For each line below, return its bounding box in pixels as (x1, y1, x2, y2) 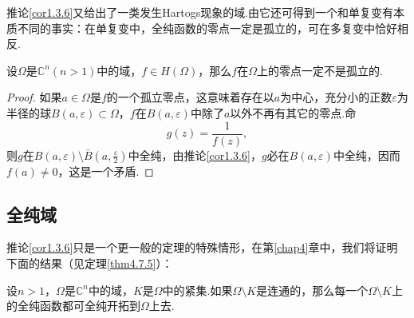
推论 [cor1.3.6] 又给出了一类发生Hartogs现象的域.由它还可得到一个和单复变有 (6, 4, 394, 20)
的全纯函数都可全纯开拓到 (6, 297, 140, 314)
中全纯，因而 (333, 146, 400, 163)
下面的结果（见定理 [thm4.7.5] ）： (6, 255, 173, 272)
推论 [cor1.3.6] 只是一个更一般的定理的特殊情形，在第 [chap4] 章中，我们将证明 (6, 239, 398, 256)
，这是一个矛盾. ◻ (57, 162, 154, 179)
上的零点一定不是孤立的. (256, 62, 383, 78)
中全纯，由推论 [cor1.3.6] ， (128, 146, 262, 163)
